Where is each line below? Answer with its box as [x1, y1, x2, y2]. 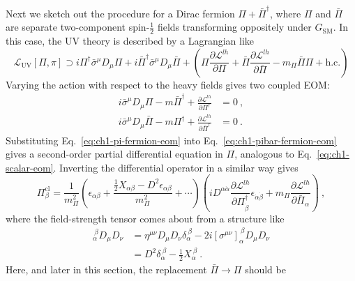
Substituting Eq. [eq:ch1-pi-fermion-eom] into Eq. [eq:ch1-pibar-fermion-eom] [6, 132, 337, 147]
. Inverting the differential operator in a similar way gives [53, 160, 299, 174]
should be [245, 262, 286, 277]
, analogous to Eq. [234, 146, 312, 161]
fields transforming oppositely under [157, 20, 312, 34]
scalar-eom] [6, 160, 54, 174]
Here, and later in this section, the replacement [6, 262, 207, 277]
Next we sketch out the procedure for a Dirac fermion [6, 6, 235, 20]
